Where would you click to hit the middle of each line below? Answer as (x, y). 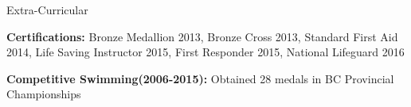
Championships (44, 94)
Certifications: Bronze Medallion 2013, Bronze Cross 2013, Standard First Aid (202, 36)
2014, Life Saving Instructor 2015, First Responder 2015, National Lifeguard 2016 (205, 52)
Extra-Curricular (47, 10)
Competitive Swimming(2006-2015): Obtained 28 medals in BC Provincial (200, 78)
